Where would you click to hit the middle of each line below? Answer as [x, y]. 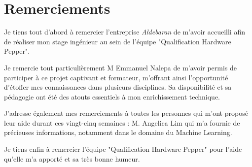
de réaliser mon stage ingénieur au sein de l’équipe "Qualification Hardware [118, 41]
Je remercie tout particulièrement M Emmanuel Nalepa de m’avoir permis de [120, 67]
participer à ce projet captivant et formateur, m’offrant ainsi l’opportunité [116, 77]
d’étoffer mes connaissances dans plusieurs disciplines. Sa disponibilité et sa [118, 87]
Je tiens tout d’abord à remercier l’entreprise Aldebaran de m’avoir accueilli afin [125, 32]
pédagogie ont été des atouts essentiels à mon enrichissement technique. [112, 96]
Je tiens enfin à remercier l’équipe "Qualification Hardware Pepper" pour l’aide [123, 149]
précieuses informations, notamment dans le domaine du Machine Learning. [118, 132]
